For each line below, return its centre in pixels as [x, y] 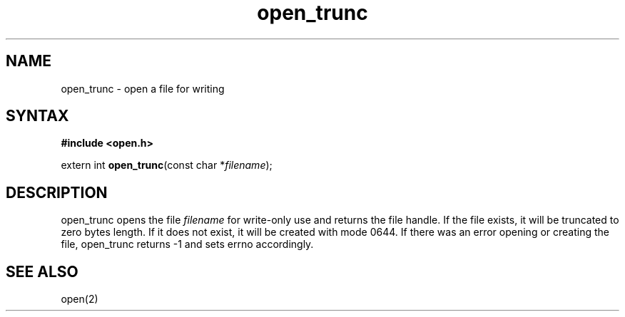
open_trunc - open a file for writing [143, 88]
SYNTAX [37, 116]
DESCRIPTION [57, 192]
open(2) [80, 299]
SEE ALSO [42, 271]
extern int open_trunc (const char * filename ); [167, 165]
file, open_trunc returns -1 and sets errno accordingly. [187, 244]
